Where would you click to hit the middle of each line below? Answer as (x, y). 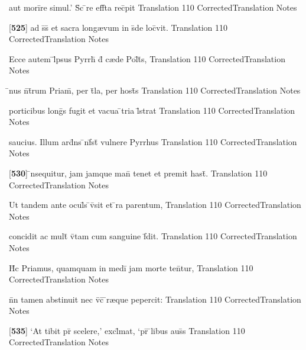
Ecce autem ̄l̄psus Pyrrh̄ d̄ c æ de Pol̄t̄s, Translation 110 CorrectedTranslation (147, 58)
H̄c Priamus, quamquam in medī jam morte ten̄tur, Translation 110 (131, 267)
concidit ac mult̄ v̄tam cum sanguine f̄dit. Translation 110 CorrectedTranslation (153, 236)
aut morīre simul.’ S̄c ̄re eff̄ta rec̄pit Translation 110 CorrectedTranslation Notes (153, 7)
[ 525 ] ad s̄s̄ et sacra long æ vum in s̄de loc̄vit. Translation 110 (118, 27)
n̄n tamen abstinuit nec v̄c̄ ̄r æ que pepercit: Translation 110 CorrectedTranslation (155, 299)
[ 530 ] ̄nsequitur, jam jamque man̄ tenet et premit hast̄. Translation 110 (138, 173)
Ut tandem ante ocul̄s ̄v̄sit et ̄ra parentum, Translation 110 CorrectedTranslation (155, 205)
